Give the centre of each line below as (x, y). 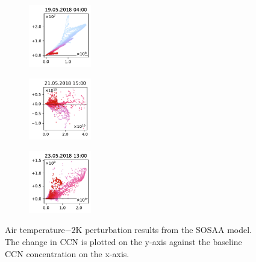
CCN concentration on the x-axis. (67, 253)
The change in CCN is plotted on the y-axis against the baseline (123, 242)
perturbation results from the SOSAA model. (169, 230)
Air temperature (35, 230)
